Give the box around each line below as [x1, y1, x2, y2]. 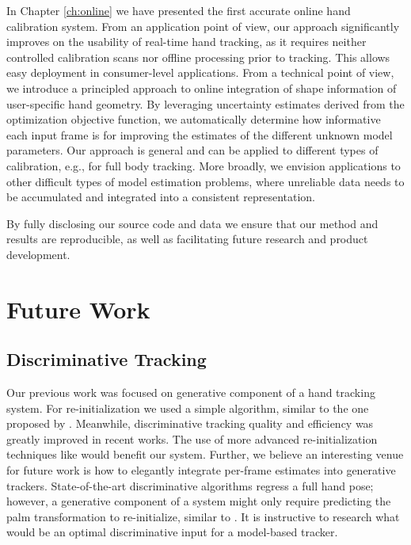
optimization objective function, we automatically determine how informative [6, 111, 381, 128]
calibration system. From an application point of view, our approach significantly [6, 17, 400, 34]
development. [6, 246, 70, 262]
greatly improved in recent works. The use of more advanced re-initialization [6, 430, 378, 447]
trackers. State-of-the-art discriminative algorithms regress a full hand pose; [6, 477, 374, 494]
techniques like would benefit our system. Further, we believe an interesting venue [6, 446, 404, 463]
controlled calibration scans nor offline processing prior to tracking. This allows [6, 48, 390, 65]
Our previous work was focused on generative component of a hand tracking [6, 384, 375, 401]
